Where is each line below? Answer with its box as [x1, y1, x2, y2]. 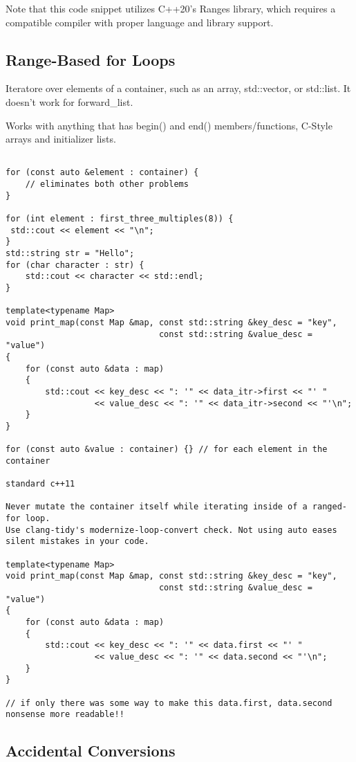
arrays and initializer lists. [6, 131, 116, 146]
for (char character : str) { [6, 260, 144, 270]
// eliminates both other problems [25, 179, 189, 190]
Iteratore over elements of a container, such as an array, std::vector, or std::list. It [6, 81, 351, 96]
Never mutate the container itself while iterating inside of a [6, 502, 308, 512]
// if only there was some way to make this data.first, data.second [6, 698, 332, 708]
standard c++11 [6, 479, 75, 489]
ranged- [312, 502, 347, 512]
